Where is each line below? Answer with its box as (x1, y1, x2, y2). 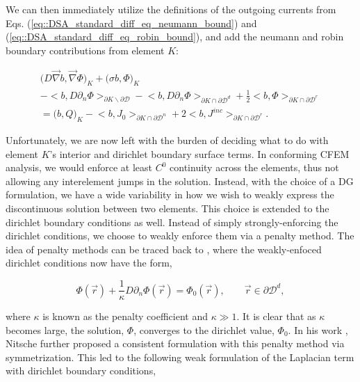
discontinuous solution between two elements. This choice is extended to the (6, 201, 329, 216)
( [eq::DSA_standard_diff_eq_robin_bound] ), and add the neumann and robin (6, 29, 344, 44)
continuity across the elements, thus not (170, 160, 339, 175)
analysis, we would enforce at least (6, 160, 153, 175)
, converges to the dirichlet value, (133, 322, 275, 337)
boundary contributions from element (6, 42, 165, 57)
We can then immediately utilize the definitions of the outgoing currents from (6, 2, 336, 16)
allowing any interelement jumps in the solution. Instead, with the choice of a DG (6, 173, 354, 188)
